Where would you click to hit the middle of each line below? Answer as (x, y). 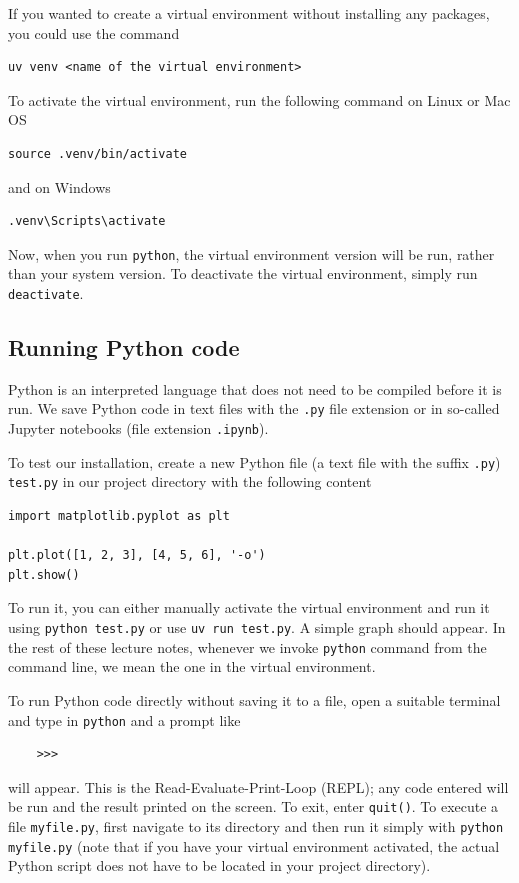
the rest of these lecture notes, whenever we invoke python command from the (247, 646)
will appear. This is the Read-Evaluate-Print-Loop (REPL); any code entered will (258, 786)
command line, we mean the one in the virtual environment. (192, 666)
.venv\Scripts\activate (87, 221)
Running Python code (124, 347)
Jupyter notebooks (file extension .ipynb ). (138, 428)
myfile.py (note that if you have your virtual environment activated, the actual (254, 845)
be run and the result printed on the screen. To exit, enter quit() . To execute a (253, 806)
